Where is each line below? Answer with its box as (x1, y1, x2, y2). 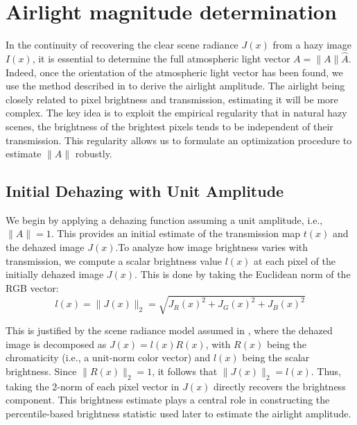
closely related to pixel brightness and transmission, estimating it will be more (6, 92, 338, 106)
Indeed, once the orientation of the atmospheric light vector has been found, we (6, 64, 343, 79)
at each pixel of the (254, 253, 336, 268)
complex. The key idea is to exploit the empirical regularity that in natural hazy (6, 105, 347, 120)
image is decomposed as (6, 336, 107, 351)
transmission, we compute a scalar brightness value (6, 253, 223, 268)
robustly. (75, 146, 112, 161)
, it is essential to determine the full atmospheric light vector (32, 51, 290, 65)
